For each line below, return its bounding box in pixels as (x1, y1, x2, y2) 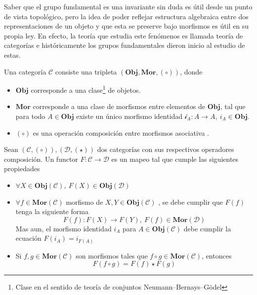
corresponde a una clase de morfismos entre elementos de (33, 101, 205, 111)
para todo (15, 111, 45, 121)
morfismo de (66, 196, 103, 207)
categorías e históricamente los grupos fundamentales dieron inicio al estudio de (4, 40, 245, 50)
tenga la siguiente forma (15, 206, 88, 217)
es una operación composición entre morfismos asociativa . (33, 127, 210, 138)
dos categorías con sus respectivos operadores (97, 144, 234, 154)
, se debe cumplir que (158, 196, 223, 207)
